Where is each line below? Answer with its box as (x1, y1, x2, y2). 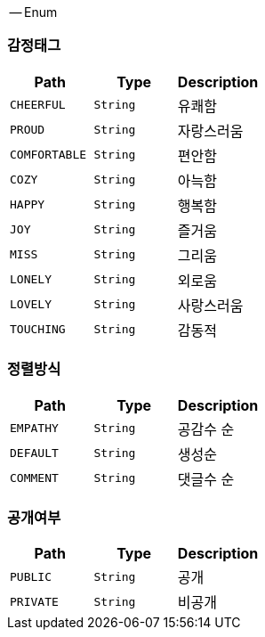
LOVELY (10, 298, 52, 312)
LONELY (10, 273, 52, 287)
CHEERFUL (10, 98, 66, 112)
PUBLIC (10, 569, 52, 584)
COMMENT (10, 471, 59, 485)
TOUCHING (10, 323, 66, 337)
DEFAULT (10, 446, 59, 460)
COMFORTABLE (10, 148, 87, 162)
